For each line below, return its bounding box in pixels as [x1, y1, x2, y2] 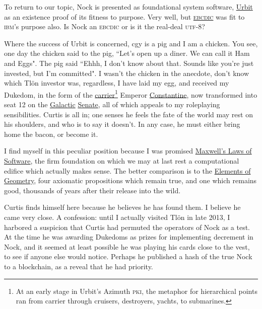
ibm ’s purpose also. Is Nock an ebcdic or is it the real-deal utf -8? [4, 21, 205, 32]
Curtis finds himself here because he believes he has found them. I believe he [4, 202, 241, 212]
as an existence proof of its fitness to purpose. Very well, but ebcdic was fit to [4, 11, 245, 22]
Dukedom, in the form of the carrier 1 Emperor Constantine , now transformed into [4, 88, 257, 100]
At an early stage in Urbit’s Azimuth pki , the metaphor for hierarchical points [16, 285, 257, 296]
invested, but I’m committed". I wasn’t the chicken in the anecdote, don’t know [4, 67, 249, 78]
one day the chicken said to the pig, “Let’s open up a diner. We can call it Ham [4, 48, 250, 58]
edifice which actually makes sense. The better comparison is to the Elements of [4, 165, 251, 176]
